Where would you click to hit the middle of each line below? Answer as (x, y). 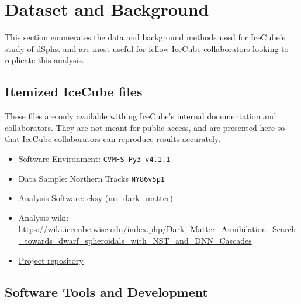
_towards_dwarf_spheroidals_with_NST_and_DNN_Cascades (135, 240)
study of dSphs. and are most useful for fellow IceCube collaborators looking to (147, 48)
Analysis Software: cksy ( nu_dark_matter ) (96, 198)
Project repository (51, 260)
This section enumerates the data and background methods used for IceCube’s (145, 37)
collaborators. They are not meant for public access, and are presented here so (145, 127)
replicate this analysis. (44, 60)
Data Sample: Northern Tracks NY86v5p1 (91, 178)
